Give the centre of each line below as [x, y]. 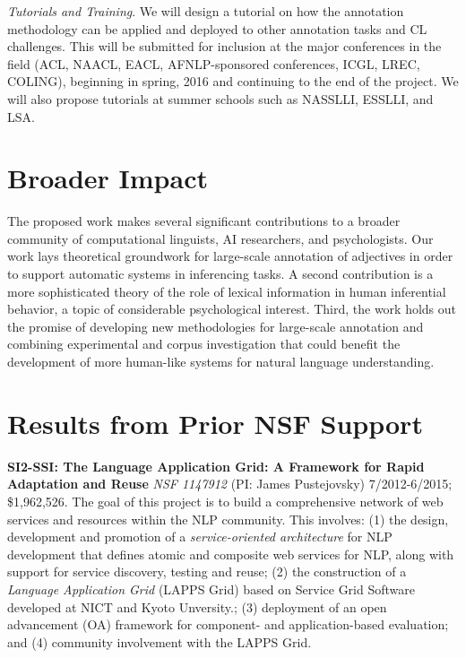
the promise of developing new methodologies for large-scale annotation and [216, 326]
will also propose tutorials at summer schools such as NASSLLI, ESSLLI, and [220, 98]
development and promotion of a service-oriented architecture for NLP [200, 537]
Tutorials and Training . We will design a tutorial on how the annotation [206, 11]
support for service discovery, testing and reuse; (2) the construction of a [207, 571]
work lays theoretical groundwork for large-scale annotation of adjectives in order [230, 256]
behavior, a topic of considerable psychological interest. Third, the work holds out [232, 309]
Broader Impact [108, 178]
